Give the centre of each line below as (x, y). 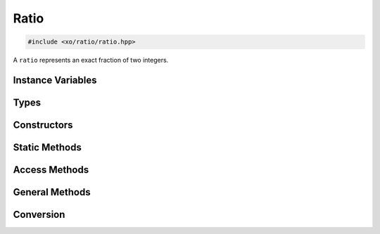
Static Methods (47, 147)
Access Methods (51, 170)
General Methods (52, 192)
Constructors (43, 125)
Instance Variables (55, 80)
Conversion (39, 215)
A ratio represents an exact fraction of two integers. (91, 60)
